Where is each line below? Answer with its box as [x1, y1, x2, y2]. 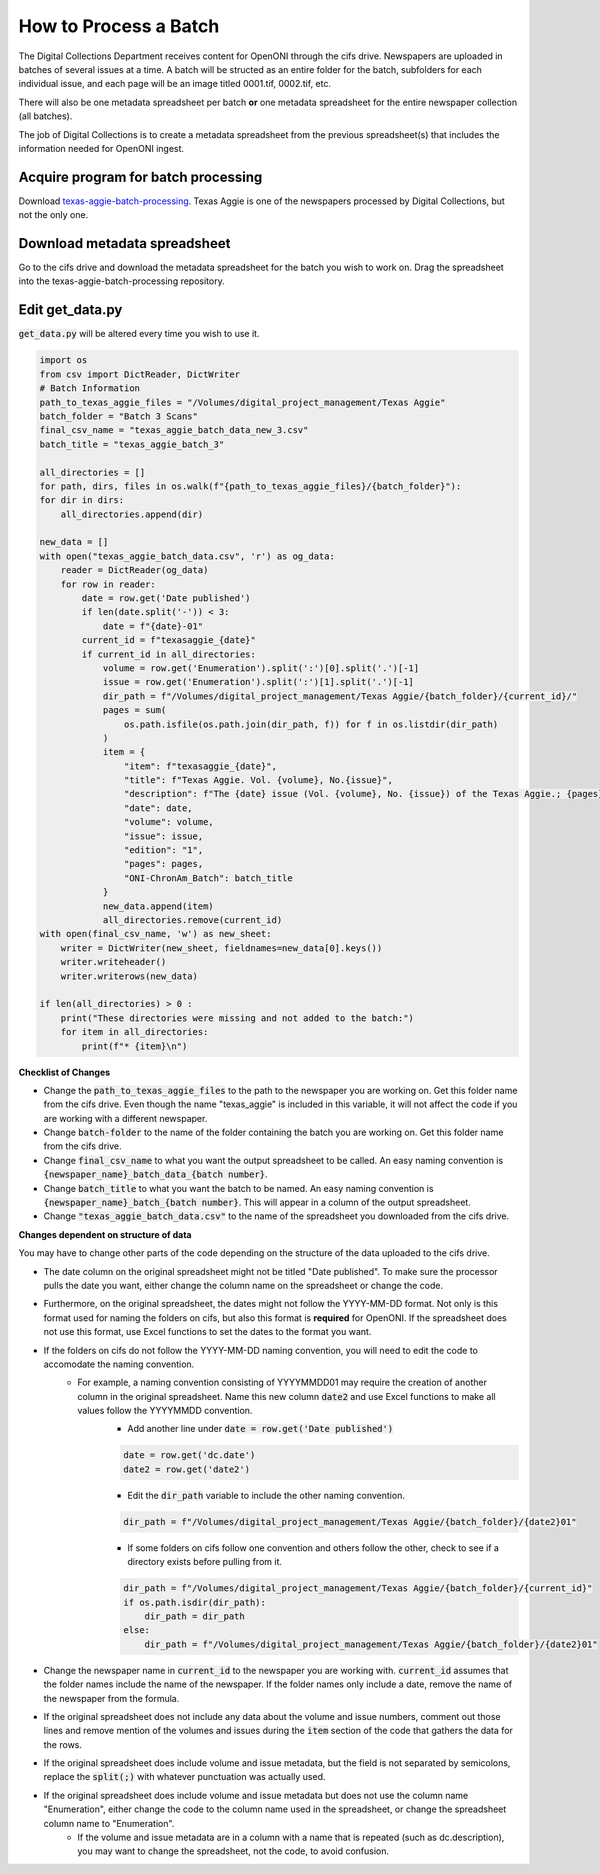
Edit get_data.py [18, 301, 123, 319]
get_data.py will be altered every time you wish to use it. [18, 328, 260, 340]
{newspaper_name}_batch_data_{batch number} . [43, 1168, 269, 1180]
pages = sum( [102, 705, 167, 716]
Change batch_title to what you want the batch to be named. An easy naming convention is [43, 1182, 434, 1194]
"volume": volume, [123, 816, 214, 828]
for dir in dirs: [39, 495, 125, 506]
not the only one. [18, 209, 89, 221]
